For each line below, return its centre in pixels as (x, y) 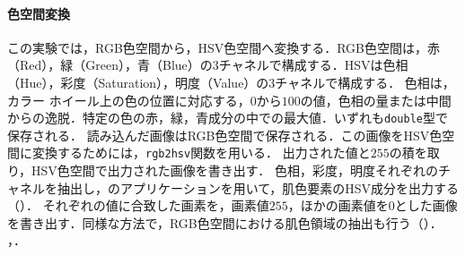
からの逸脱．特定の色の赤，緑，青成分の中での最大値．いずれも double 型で (228, 118)
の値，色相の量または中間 (376, 100)
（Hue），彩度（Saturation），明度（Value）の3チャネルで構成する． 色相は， (231, 82)
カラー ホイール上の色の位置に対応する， (129, 100)
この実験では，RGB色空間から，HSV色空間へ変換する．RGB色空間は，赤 (224, 47)
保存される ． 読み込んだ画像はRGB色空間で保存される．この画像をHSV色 (225, 135)
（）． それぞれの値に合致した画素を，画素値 (138, 205)
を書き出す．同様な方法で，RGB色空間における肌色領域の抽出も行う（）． (225, 222)
